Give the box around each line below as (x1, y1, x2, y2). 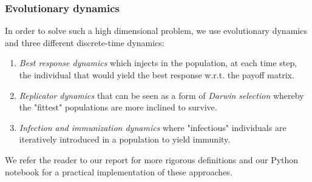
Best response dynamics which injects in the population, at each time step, (19, 56, 297, 69)
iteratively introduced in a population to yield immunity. (19, 133, 231, 146)
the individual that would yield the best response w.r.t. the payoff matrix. (19, 69, 294, 81)
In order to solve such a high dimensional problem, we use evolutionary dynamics (5, 24, 307, 37)
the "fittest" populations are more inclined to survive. (19, 101, 217, 113)
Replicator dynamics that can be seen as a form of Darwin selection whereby (19, 89, 304, 101)
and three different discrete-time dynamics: (5, 36, 164, 49)
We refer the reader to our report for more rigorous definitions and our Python (5, 153, 299, 166)
